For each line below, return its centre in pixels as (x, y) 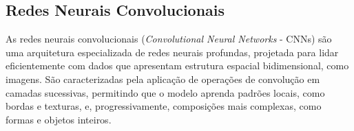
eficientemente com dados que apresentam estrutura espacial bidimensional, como (177, 65)
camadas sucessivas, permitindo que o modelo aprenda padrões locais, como (165, 92)
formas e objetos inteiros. (59, 119)
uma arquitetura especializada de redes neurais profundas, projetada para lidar (172, 52)
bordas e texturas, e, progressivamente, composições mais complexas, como (164, 106)
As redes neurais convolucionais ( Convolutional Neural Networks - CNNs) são (169, 39)
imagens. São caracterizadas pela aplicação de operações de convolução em (163, 79)
